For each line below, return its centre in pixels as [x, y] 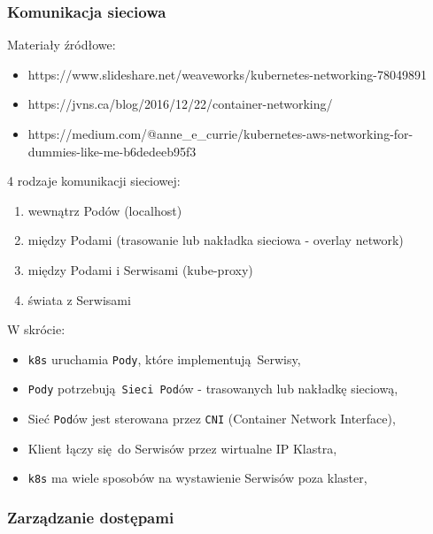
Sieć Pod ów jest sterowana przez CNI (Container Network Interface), [212, 419]
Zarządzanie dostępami [91, 517]
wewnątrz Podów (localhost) [105, 210]
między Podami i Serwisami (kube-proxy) [140, 269]
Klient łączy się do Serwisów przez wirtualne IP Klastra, [182, 448]
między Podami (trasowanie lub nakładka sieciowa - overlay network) [216, 240]
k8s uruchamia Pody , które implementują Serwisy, [164, 359]
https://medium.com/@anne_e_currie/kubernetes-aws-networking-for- [220, 133]
